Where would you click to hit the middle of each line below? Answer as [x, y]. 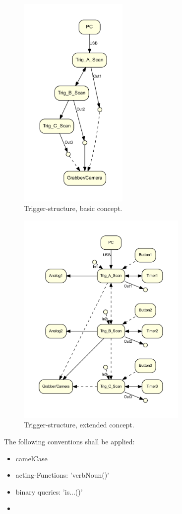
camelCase [31, 458]
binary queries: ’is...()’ [49, 491]
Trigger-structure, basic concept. [73, 208]
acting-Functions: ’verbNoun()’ [62, 475]
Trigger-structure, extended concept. [79, 425]
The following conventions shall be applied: [69, 442]
